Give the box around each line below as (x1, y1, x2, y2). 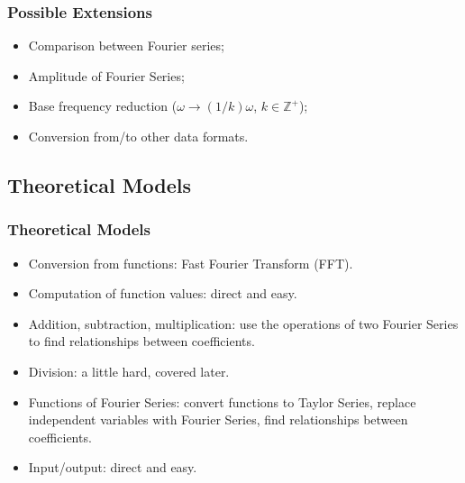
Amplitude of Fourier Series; (28, 66, 185, 85)
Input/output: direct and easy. (28, 458, 197, 477)
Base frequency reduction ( (28, 96, 178, 115)
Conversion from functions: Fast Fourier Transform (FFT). (28, 253, 353, 272)
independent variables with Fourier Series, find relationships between (28, 410, 408, 429)
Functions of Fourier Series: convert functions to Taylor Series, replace (28, 392, 416, 411)
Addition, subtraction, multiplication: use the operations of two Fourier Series (28, 314, 459, 333)
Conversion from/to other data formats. (28, 127, 249, 145)
